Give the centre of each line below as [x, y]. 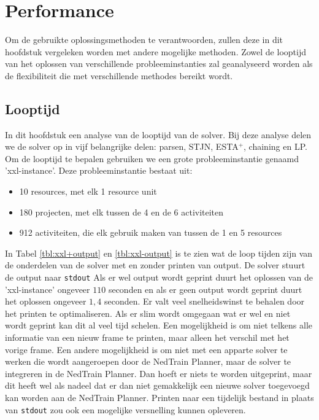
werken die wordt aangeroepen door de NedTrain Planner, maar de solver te [148, 361]
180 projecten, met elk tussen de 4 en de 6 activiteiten [121, 212]
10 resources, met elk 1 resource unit [88, 191]
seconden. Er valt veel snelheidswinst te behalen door [204, 301]
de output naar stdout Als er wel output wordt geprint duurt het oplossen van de [159, 277]
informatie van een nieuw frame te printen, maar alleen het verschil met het [147, 337]
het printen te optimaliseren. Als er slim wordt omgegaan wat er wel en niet [148, 313]
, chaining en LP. [275, 146]
